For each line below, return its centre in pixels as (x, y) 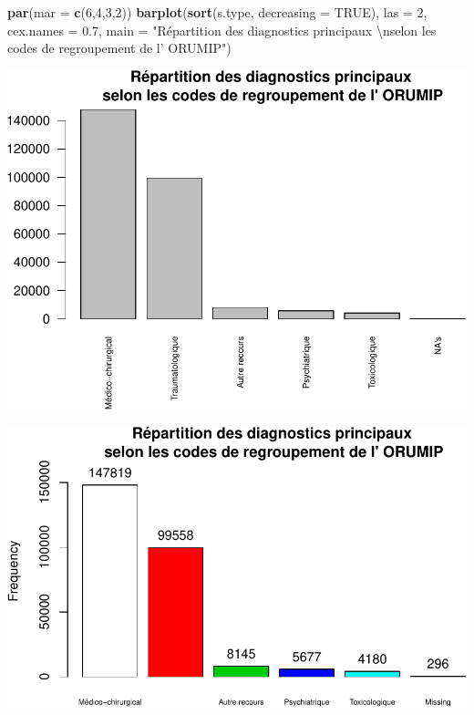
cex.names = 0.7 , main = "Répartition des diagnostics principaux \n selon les (222, 30)
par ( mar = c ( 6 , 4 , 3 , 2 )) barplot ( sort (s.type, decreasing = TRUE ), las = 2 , (217, 12)
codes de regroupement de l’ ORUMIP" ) (119, 48)
